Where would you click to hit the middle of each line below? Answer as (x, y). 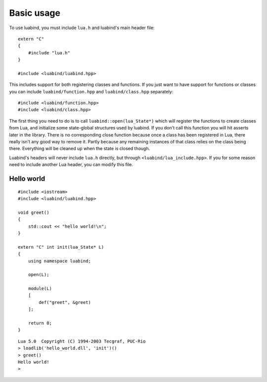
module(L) (40, 289)
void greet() (34, 212)
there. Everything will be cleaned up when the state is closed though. (80, 149)
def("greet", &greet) (65, 302)
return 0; (40, 323)
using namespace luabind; (60, 261)
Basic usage (35, 13)
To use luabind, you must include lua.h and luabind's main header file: (82, 28)
